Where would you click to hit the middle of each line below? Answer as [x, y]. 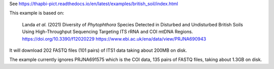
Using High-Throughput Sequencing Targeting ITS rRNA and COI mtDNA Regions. [108, 32]
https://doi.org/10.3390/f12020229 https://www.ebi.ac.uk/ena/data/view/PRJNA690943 [114, 39]
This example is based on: [37, 13]
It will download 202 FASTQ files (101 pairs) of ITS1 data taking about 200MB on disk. [98, 50]
